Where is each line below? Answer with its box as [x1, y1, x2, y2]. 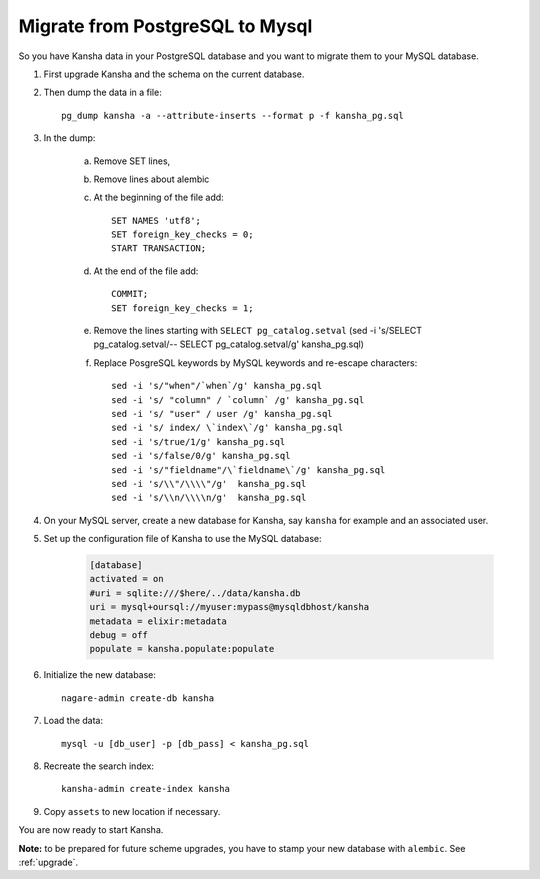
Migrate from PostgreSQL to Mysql [18, 15, 313, 37]
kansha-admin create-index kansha [61, 783, 230, 795]
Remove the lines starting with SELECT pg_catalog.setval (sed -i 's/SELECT [93, 325, 423, 337]
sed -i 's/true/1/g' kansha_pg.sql [111, 436, 286, 447]
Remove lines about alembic [93, 173, 210, 185]
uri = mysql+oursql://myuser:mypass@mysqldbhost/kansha [89, 601, 370, 613]
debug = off [89, 630, 149, 641]
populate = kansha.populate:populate [89, 643, 275, 655]
